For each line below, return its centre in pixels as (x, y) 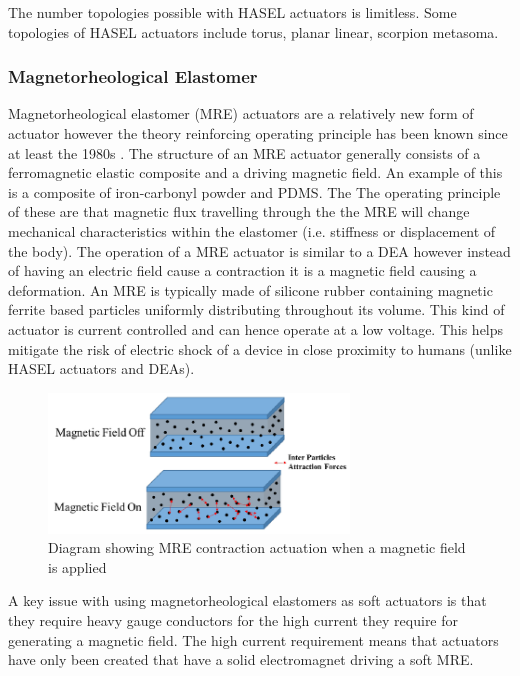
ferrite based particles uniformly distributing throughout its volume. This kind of (256, 309)
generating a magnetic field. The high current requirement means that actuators (253, 639)
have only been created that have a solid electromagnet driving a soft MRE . (241, 659)
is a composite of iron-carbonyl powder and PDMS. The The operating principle (254, 191)
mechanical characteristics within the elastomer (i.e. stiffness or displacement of (252, 230)
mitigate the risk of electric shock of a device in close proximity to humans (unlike (260, 348)
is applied (77, 566)
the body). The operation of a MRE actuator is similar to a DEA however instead (259, 250)
